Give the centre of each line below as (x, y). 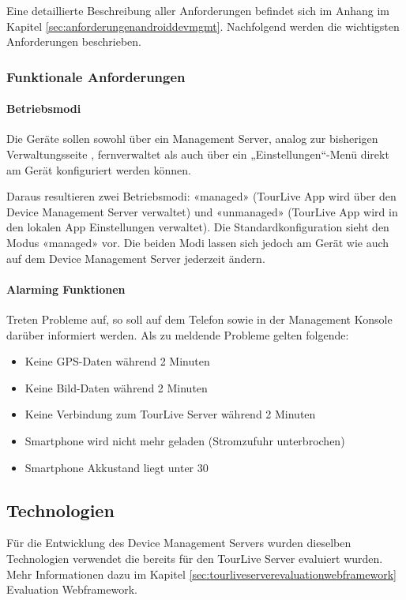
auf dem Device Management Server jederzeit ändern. (136, 258)
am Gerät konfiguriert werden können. (99, 169)
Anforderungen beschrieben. (74, 41)
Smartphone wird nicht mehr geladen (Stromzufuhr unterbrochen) (185, 440)
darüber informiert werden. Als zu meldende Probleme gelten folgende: (178, 334)
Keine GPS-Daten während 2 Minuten (117, 361)
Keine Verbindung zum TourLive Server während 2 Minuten (170, 414)
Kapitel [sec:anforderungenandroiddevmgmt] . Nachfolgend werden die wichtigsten (203, 26)
